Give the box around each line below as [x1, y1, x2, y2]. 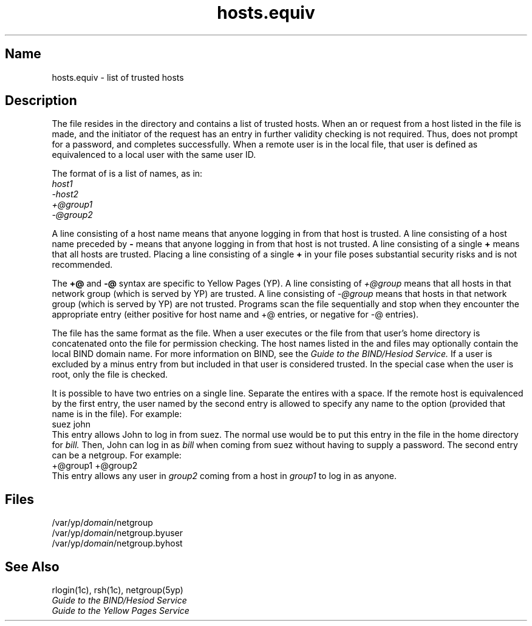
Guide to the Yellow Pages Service [52, 605, 189, 616]
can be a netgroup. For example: [52, 450, 182, 461]
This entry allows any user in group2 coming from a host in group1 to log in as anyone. [52, 471, 397, 481]
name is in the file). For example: [52, 409, 182, 420]
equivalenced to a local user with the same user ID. [52, 149, 256, 160]
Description [5, 93, 77, 109]
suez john [52, 419, 91, 430]
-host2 [52, 189, 79, 200]
